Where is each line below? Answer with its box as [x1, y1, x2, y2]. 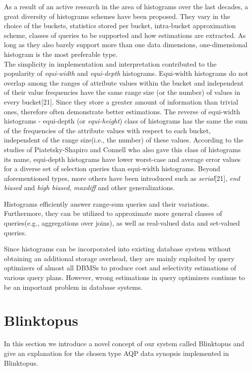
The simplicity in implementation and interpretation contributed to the [4, 58, 216, 69]
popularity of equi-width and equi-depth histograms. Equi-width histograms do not [4, 68, 249, 78]
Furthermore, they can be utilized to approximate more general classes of [4, 208, 222, 218]
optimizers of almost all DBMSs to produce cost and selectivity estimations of [4, 263, 236, 273]
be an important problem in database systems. [4, 282, 143, 292]
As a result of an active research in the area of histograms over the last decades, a [4, 1, 248, 11]
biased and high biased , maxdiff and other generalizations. [4, 182, 175, 193]
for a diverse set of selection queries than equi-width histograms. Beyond [4, 163, 220, 174]
